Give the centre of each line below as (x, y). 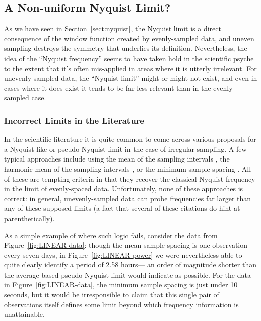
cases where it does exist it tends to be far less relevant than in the (108, 88)
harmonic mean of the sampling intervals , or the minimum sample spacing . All (128, 168)
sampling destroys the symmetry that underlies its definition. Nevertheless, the (126, 48)
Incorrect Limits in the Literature (74, 120)
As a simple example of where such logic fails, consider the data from (111, 235)
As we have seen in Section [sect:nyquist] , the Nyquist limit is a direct (113, 29)
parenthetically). (29, 218)
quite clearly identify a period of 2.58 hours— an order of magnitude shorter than (130, 265)
